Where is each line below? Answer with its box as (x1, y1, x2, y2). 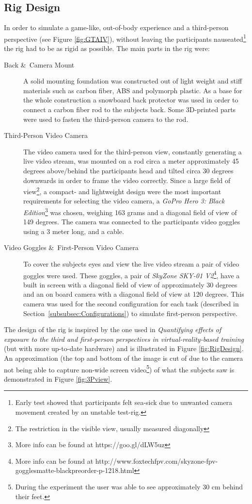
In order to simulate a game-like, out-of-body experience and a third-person (4, 22, 229, 33)
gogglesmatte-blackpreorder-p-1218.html (15, 465, 134, 475)
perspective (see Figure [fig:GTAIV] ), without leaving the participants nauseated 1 (4, 32, 246, 44)
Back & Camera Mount (4, 59, 75, 69)
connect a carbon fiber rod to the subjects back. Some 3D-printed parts (23, 104, 236, 115)
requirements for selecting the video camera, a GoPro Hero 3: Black (23, 196, 225, 206)
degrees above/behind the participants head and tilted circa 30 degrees (23, 165, 234, 175)
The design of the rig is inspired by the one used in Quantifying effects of (4, 324, 221, 335)
